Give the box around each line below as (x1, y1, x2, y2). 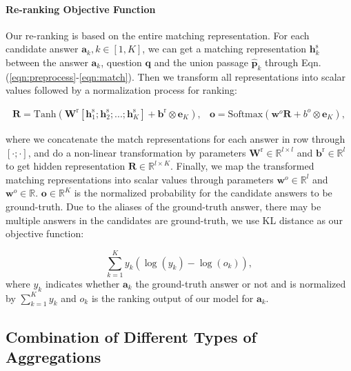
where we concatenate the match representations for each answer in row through (6, 132, 345, 146)
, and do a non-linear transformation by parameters (28, 145, 246, 159)
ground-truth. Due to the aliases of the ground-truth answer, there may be (6, 199, 321, 213)
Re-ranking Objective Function (6, 1, 156, 16)
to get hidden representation (6, 159, 126, 173)
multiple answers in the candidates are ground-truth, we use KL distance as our (6, 212, 343, 227)
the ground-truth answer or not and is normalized (135, 276, 346, 290)
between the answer (6, 54, 88, 69)
